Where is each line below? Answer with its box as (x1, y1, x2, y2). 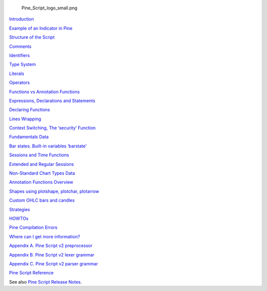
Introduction (9, 16, 34, 22)
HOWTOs (9, 215, 29, 221)
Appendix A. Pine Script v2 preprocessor (9, 243, 92, 249)
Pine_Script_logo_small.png (21, 5, 78, 11)
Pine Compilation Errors (9, 224, 58, 230)
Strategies (9, 206, 30, 212)
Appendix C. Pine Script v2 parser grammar (9, 260, 98, 266)
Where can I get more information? (9, 233, 80, 239)
